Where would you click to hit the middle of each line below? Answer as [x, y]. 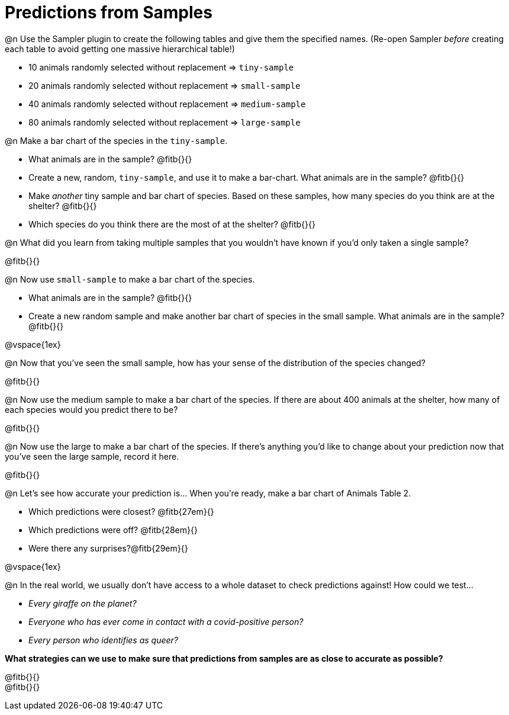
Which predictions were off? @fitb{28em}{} [113, 530]
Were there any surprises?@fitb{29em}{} [108, 548]
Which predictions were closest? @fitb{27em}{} [121, 511]
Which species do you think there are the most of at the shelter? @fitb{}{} [172, 224]
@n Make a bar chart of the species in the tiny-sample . [116, 140]
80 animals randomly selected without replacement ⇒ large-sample [165, 122]
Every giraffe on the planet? [83, 603]
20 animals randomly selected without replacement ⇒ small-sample [165, 85]
